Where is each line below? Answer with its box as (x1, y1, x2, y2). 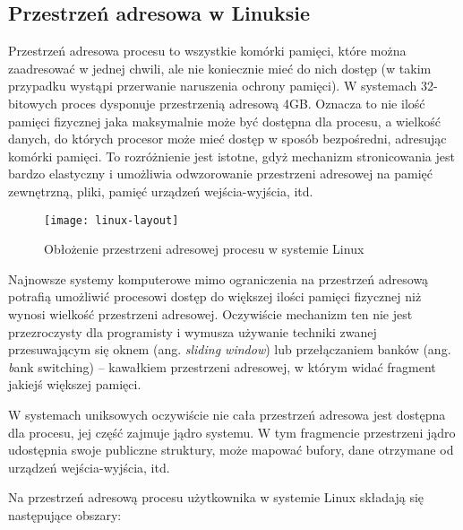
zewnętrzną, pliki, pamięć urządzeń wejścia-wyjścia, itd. (8, 181, 313, 200)
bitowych (8, 93, 57, 112)
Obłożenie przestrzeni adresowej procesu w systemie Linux (44, 239, 364, 258)
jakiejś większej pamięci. (8, 375, 141, 394)
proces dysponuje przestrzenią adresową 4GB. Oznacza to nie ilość (61, 93, 425, 112)
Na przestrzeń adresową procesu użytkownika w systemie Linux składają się (8, 488, 424, 507)
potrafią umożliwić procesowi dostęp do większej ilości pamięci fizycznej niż (8, 287, 422, 306)
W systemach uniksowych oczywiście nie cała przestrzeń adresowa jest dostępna (8, 404, 446, 423)
